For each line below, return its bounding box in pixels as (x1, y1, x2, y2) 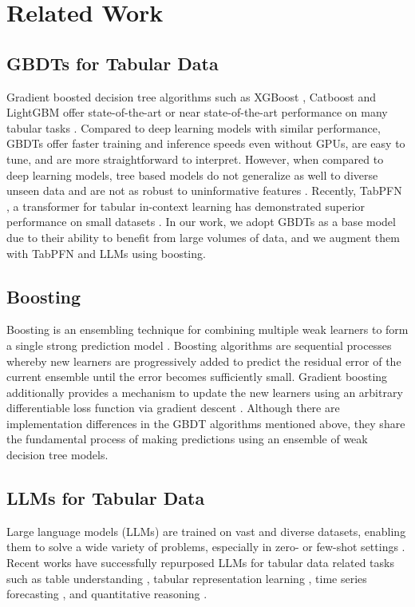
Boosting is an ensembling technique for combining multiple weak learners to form (6, 321, 409, 338)
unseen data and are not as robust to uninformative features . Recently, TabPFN (6, 182, 402, 199)
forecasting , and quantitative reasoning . (6, 585, 207, 602)
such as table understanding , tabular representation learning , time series (6, 569, 367, 586)
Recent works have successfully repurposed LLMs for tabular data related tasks (6, 554, 394, 571)
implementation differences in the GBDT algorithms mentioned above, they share (6, 415, 405, 431)
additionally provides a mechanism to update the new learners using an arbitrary (6, 383, 403, 400)
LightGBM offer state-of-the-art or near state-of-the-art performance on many (6, 104, 388, 121)
